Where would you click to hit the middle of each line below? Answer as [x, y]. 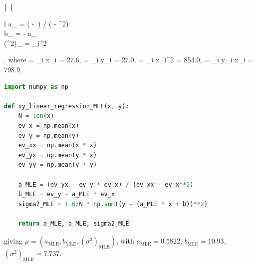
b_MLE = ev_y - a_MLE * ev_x [66, 194]
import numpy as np [36, 87]
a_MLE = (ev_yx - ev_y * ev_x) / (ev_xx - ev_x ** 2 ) [106, 184]
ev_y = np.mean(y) [49, 135]
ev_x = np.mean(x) [49, 126]
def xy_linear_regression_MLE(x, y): [67, 106]
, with [125, 241]
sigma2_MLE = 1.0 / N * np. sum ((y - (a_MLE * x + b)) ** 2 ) [113, 204]
